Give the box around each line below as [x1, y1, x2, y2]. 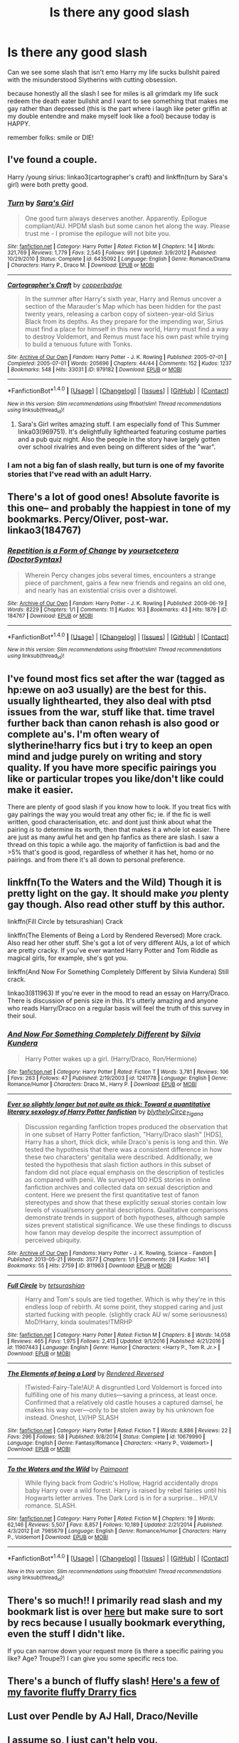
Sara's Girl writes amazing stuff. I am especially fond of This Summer [17, 420, 221, 429]
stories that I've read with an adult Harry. [7, 469, 152, 479]
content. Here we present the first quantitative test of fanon [24, 1190, 199, 1199]
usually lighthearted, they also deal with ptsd [7, 695, 212, 708]
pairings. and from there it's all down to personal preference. [7, 855, 186, 864]
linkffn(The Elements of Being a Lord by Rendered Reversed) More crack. [7, 931, 223, 939]
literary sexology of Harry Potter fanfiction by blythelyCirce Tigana [7, 1107, 204, 1117]
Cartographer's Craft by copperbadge [7, 281, 122, 289]
